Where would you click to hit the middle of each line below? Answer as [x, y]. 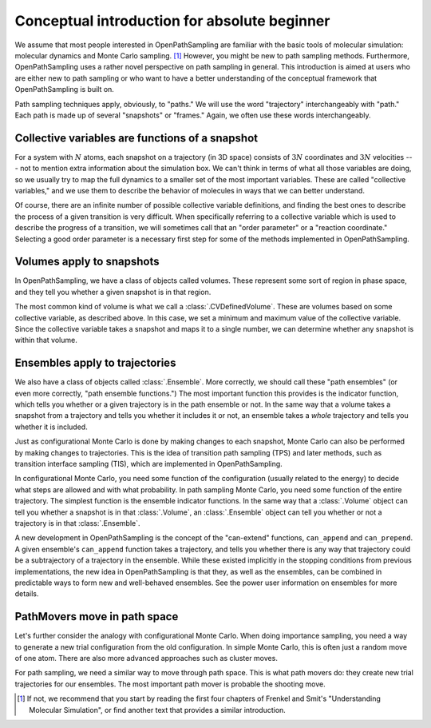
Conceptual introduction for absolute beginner [172, 21]
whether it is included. [51, 427]
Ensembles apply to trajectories [95, 363]
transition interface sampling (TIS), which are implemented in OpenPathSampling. [148, 464]
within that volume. [46, 340]
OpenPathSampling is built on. [65, 90]
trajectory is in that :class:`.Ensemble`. [77, 523]
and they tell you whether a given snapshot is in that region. [113, 292]
